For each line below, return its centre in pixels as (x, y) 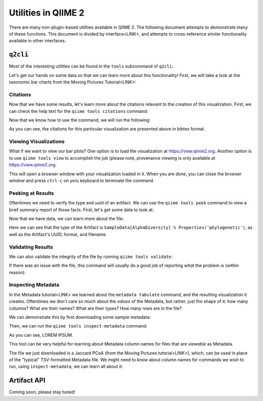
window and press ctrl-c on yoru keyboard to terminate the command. (82, 181)
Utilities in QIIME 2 (47, 13)
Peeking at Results (31, 193)
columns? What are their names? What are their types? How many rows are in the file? (95, 308)
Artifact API (27, 380)
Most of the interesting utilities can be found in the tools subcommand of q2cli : (91, 66)
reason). (18, 272)
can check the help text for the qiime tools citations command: (79, 111)
